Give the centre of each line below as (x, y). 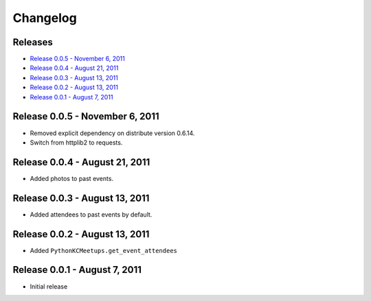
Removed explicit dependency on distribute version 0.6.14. (112, 133)
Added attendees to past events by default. (91, 214)
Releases (33, 42)
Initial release (49, 286)
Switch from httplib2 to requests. (76, 142)
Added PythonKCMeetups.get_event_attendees (104, 250)
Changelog (45, 18)
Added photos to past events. (71, 178)
